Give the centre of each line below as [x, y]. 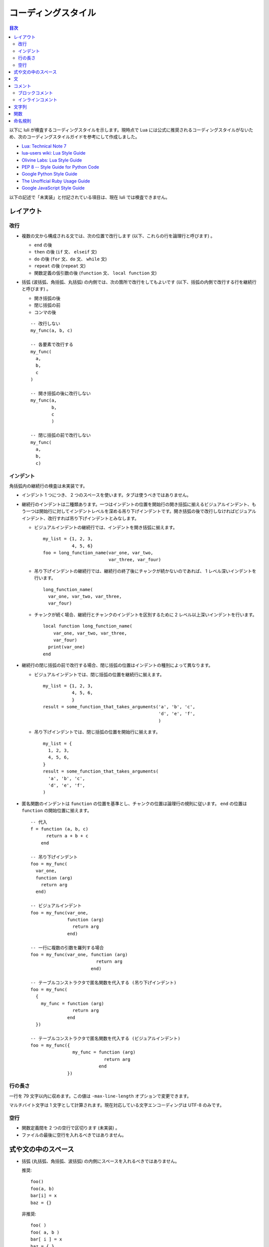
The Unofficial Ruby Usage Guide [56, 181]
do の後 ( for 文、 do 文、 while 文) [70, 259]
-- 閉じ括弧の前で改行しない [61, 435]
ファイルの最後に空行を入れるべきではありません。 [74, 1135]
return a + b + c [67, 836]
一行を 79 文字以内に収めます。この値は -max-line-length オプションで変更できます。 [100, 1096]
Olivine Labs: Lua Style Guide [52, 160]
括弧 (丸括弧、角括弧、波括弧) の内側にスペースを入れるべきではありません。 [100, 1161]
